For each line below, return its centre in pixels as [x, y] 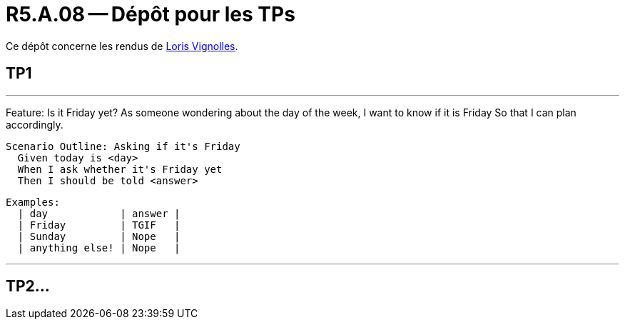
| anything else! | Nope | [99, 247]
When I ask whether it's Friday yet [120, 169]
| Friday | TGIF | [99, 225]
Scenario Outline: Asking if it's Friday [123, 146]
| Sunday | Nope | [99, 236]
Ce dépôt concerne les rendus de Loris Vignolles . [122, 46]
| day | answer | [99, 213]
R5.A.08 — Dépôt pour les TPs [151, 14]
